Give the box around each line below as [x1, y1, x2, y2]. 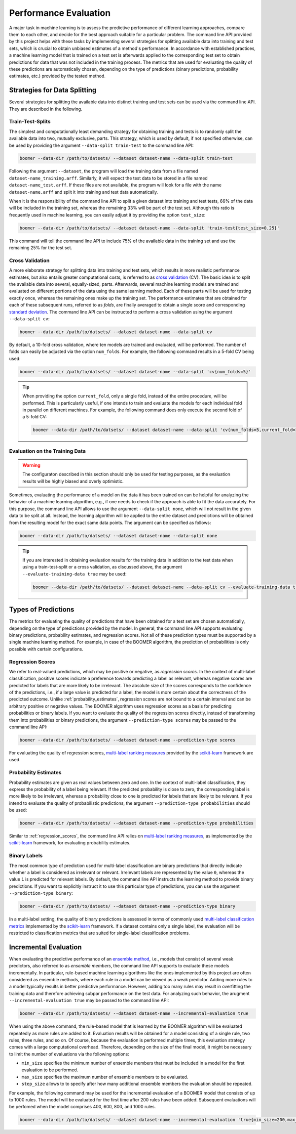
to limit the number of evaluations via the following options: [9, 1051, 129, 1057]
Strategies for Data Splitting [9, 86, 97, 94]
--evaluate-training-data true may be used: [22, 571, 127, 577]
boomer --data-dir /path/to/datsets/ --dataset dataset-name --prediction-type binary [19, 904, 236, 909]
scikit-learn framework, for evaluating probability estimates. [9, 840, 131, 846]
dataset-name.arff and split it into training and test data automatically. [9, 189, 158, 195]
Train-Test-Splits [9, 118, 51, 125]
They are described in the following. [9, 106, 82, 112]
